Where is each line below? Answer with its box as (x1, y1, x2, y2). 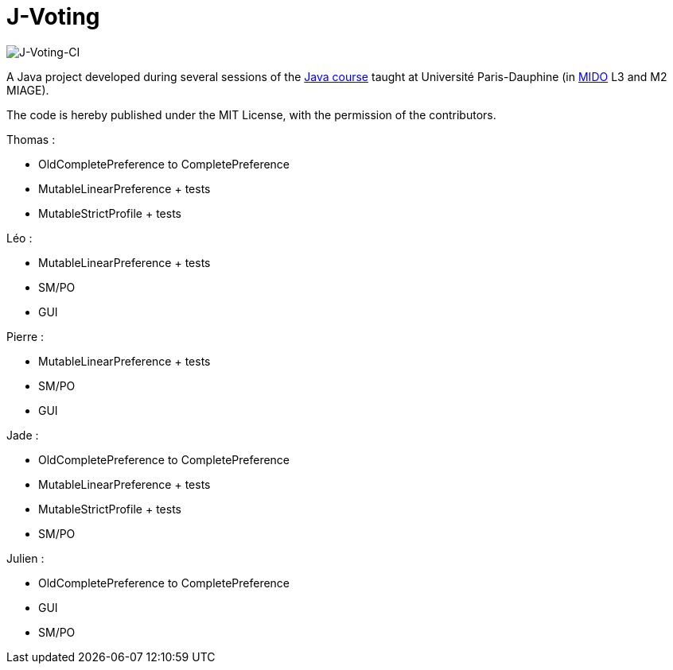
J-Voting (6, 3, 100, 30)
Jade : (6, 428, 39, 442)
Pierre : (6, 329, 45, 343)
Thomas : (6, 132, 56, 146)
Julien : (6, 551, 45, 565)
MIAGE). (6, 83, 49, 97)
